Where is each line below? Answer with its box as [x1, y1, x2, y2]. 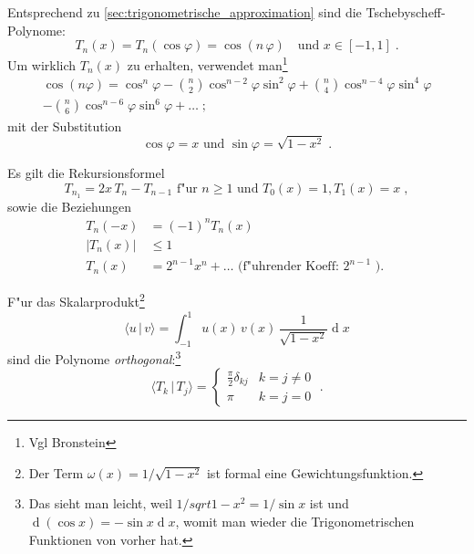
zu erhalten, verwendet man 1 [127, 53, 288, 74]
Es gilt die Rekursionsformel [7, 163, 165, 183]
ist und [309, 494, 349, 513]
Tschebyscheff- [366, 3, 446, 21]
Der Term [28, 463, 84, 482]
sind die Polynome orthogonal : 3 [7, 346, 181, 368]
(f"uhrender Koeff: [238, 260, 339, 274]
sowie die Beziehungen [7, 196, 131, 215]
